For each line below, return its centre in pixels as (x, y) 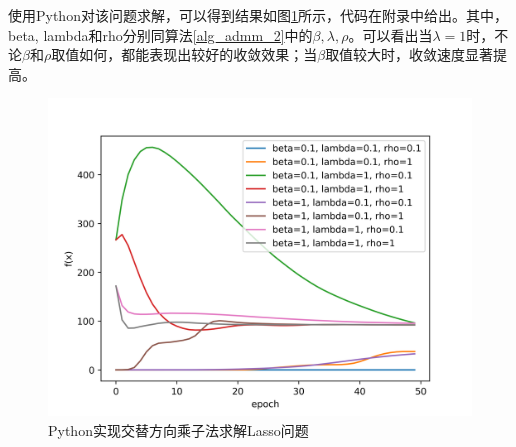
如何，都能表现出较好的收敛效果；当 (198, 54)
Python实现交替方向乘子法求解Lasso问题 (178, 429)
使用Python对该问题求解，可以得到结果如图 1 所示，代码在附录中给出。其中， (258, 15)
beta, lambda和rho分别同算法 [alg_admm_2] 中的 (160, 34)
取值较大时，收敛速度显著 (409, 54)
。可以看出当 (390, 34)
